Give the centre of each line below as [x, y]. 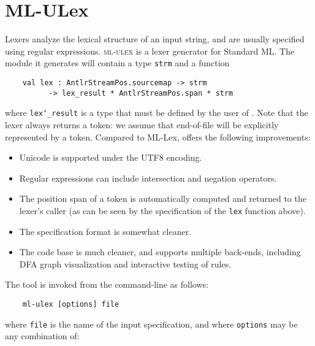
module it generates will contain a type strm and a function [117, 63]
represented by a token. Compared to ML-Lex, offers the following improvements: [158, 136]
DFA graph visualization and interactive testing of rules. [125, 263]
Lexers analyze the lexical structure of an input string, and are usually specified [155, 39]
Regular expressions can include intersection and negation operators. [148, 178]
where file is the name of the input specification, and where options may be [151, 324]
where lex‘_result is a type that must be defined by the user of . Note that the [157, 113]
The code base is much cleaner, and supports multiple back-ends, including [160, 252]
